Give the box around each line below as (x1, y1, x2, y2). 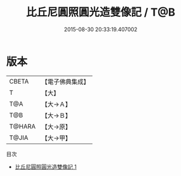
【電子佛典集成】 (41, 77, 90, 86)
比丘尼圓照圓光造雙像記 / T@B (26, 5, 176, 19)
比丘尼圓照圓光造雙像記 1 (14, 163, 77, 170)
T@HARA (9, 122, 36, 130)
